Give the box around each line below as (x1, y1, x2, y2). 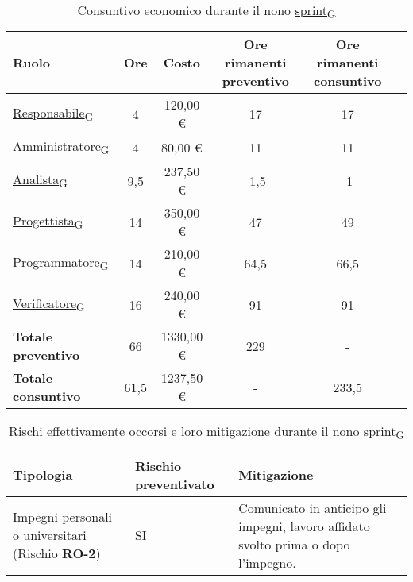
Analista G (13, 170, 68, 191)
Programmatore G (13, 252, 109, 274)
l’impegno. (238, 553, 296, 572)
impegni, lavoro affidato (238, 516, 370, 535)
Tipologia (13, 465, 73, 484)
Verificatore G (13, 294, 85, 315)
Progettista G (13, 211, 83, 233)
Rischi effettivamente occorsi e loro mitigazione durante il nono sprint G (9, 422, 404, 443)
